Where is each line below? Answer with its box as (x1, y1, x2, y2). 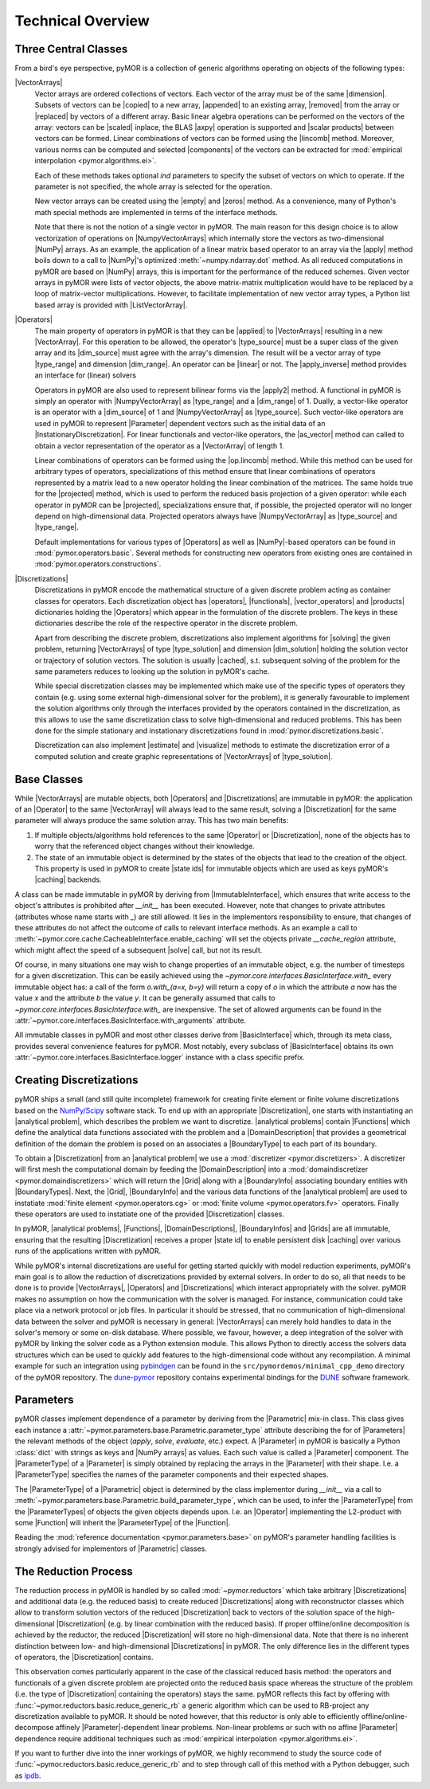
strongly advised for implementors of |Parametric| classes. (14, 1544, 207, 1553)
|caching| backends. (34, 875, 103, 884)
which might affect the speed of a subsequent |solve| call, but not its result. (14, 945, 263, 955)
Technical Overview (14, 12, 150, 29)
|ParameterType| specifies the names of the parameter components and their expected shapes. (14, 1470, 329, 1479)
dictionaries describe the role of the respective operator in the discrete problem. (34, 618, 299, 628)
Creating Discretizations (14, 1074, 139, 1087)
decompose (14, 1723, 54, 1732)
